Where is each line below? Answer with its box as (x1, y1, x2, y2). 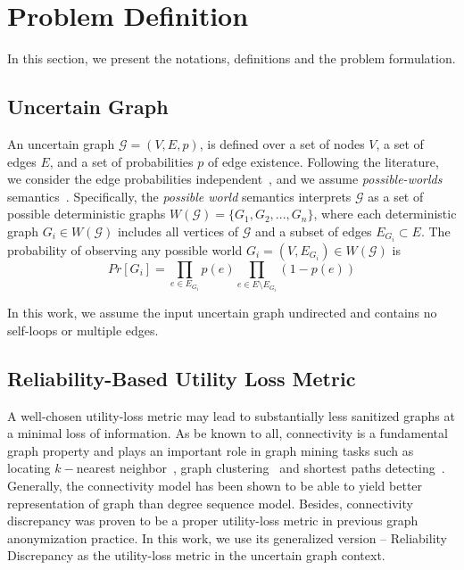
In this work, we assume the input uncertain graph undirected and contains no (7, 303, 437, 322)
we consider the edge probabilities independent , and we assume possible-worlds (7, 169, 443, 188)
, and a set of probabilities (49, 152, 194, 170)
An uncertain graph (7, 134, 115, 153)
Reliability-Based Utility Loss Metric (7, 364, 356, 392)
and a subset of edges (254, 221, 372, 240)
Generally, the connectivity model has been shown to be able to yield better (7, 476, 423, 495)
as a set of (368, 186, 424, 205)
